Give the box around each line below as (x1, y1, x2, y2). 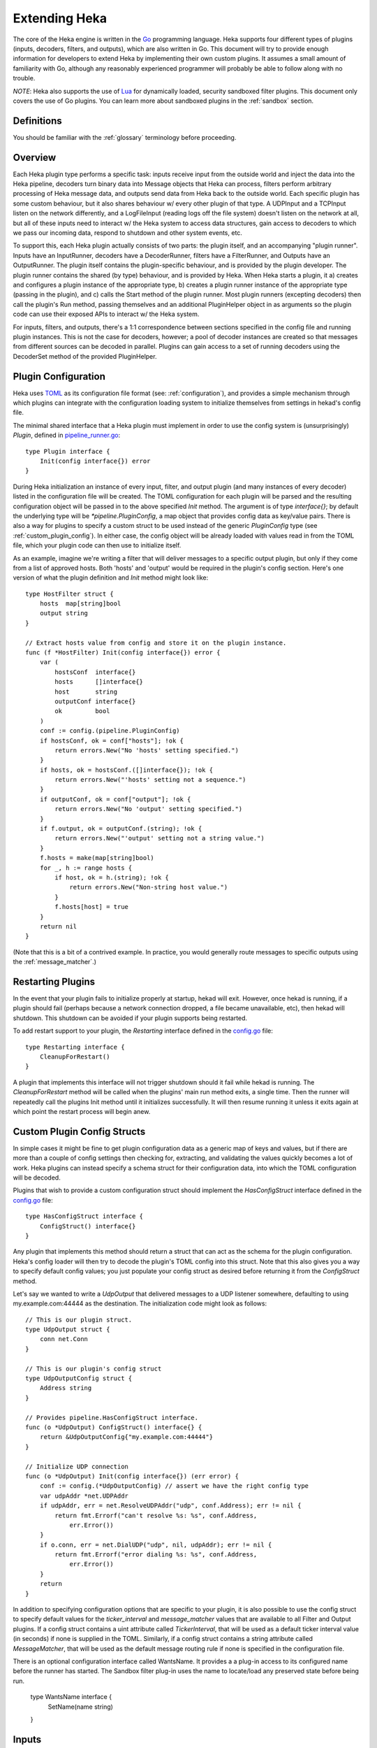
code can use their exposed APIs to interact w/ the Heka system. (13, 310, 200, 318)
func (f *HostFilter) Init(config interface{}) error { (25, 649, 221, 657)
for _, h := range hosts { (39, 864, 133, 872)
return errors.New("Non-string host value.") (69, 883, 228, 891)
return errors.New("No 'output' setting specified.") (54, 805, 243, 813)
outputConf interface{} (54, 697, 136, 705)
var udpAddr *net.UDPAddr (39, 1491, 129, 1500)
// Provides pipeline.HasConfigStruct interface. (25, 1413, 199, 1421)
